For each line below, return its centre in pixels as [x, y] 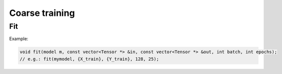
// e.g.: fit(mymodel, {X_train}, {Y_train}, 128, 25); [89, 59]
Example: [19, 39]
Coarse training [42, 13]
